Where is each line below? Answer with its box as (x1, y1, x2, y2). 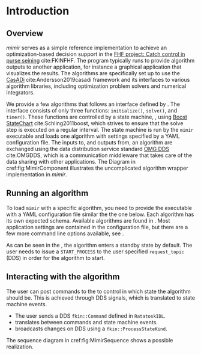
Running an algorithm (6, 188, 89, 199)
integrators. (6, 89, 35, 96)
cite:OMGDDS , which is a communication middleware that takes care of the (6, 152, 193, 159)
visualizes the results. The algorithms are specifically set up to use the (6, 70, 180, 76)
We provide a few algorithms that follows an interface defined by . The (6, 100, 180, 108)
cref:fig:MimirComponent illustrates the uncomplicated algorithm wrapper (6, 164, 189, 171)
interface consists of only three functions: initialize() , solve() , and (6, 107, 178, 114)
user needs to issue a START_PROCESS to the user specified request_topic (6, 248, 185, 255)
